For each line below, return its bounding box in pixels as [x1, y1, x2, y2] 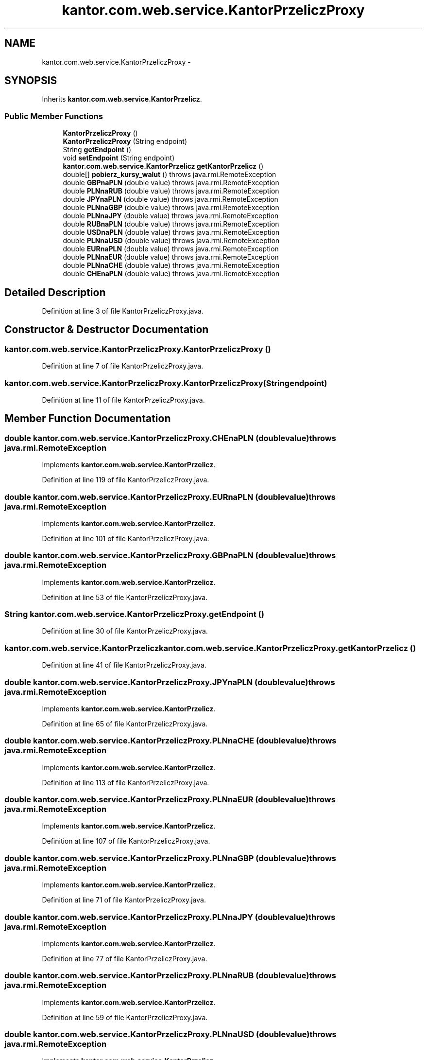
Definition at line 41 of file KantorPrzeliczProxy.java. [42, 661, 206, 670]
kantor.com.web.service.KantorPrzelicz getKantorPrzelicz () [63, 162, 264, 171]
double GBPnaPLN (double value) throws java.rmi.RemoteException [63, 178, 279, 187]
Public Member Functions [4, 111, 103, 121]
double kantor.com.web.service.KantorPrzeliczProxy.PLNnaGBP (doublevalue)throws [4, 853, 336, 863]
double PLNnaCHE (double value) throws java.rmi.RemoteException [63, 261, 280, 270]
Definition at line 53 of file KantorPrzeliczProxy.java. [42, 593, 208, 601]
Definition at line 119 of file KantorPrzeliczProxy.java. [42, 476, 209, 484]
